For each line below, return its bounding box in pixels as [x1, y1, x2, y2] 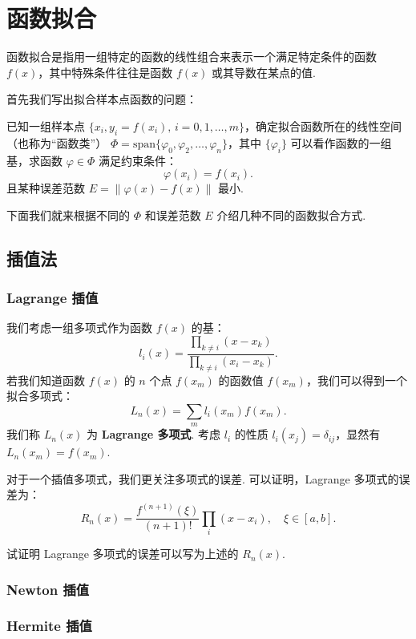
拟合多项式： [6, 387, 74, 404]
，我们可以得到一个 [305, 371, 407, 388]
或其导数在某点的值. [212, 63, 316, 80]
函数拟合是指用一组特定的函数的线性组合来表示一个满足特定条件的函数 [6, 48, 377, 65]
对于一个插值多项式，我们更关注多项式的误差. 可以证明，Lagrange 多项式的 [6, 470, 399, 487]
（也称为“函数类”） [6, 134, 107, 151]
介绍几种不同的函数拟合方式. [216, 206, 366, 223]
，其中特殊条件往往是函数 [38, 63, 173, 80]
